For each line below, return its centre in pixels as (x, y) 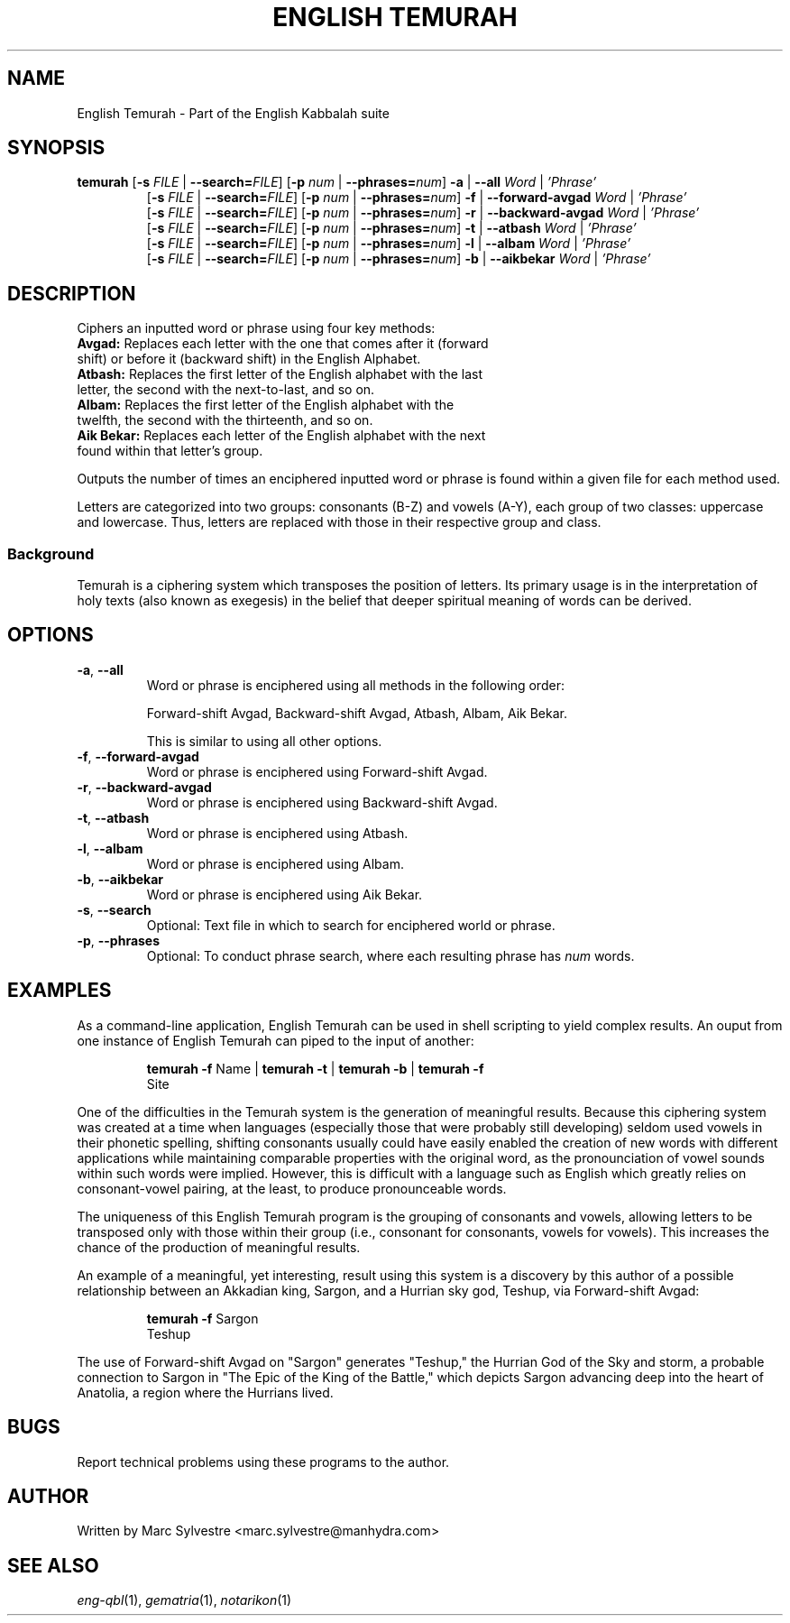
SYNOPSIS (56, 148)
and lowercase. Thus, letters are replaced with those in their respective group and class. (339, 522)
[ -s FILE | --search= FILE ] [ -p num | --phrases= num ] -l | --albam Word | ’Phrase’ (389, 244)
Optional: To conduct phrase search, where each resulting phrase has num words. (390, 955)
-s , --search (114, 909)
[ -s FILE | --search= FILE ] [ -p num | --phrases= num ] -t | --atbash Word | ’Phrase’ (391, 228)
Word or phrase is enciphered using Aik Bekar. (285, 894)
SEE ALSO (53, 1565)
